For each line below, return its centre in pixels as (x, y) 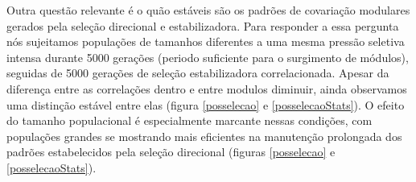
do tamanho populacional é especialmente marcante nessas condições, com (189, 120)
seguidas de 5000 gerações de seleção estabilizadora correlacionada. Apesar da (198, 73)
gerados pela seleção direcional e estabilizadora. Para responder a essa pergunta (203, 25)
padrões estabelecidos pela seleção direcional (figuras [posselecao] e (171, 152)
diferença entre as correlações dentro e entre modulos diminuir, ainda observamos (207, 88)
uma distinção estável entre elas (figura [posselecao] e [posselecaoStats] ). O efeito (206, 104)
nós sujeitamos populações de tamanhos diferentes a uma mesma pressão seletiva (206, 41)
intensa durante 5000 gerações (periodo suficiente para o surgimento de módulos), (208, 57)
